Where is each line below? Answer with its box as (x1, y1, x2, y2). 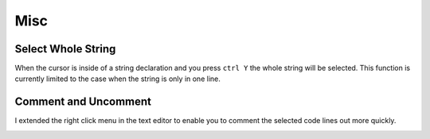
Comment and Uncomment (14, 95, 151, 109)
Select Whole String (14, 42, 116, 56)
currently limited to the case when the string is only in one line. (14, 74, 221, 83)
